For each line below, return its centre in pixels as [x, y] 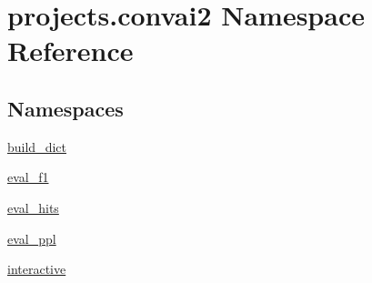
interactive [37, 269]
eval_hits [33, 207]
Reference [70, 51]
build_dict [37, 146]
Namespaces [65, 108]
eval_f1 [28, 177]
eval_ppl [32, 238]
